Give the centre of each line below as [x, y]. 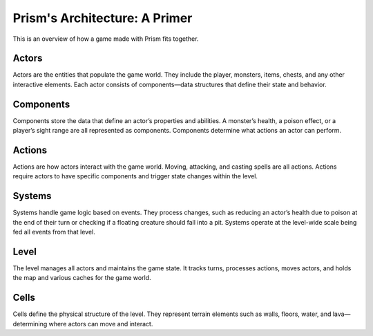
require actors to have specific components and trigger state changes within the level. [135, 176]
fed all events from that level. [54, 232]
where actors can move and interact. [101, 324]
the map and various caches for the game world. [82, 278]
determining [30, 324]
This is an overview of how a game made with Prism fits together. [106, 39]
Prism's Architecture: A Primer [103, 18]
